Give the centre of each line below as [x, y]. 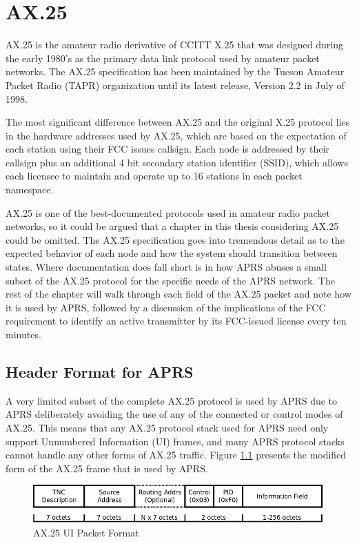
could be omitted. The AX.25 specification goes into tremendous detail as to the [175, 239]
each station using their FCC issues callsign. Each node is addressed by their [167, 149]
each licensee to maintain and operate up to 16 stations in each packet [154, 176]
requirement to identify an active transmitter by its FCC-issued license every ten [176, 321]
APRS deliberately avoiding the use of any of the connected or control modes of [174, 414]
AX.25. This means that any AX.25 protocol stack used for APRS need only [167, 427]
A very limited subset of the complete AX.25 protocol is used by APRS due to [172, 400]
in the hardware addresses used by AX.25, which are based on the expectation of [176, 135]
